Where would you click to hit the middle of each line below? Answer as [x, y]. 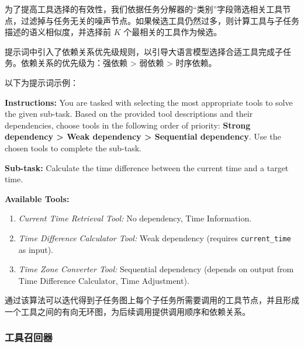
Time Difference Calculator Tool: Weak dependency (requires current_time [155, 237]
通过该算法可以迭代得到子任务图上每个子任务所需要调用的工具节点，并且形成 [152, 300]
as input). [36, 249]
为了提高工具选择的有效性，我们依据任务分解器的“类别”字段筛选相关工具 [144, 9]
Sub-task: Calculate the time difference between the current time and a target [147, 167]
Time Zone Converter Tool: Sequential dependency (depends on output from [156, 269]
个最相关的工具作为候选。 [173, 32]
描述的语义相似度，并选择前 [58, 32]
